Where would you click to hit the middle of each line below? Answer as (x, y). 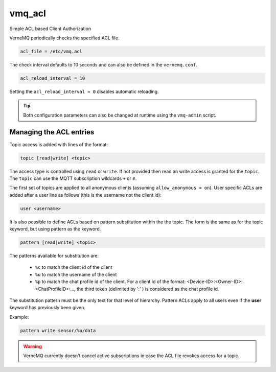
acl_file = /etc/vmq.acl (51, 51)
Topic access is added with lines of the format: (59, 144)
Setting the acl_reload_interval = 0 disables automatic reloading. (84, 91)
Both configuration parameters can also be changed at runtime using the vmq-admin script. (120, 115)
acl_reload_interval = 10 (53, 78)
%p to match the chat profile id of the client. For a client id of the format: (110, 282)
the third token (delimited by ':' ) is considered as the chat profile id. (148, 289)
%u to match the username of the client (76, 274)
